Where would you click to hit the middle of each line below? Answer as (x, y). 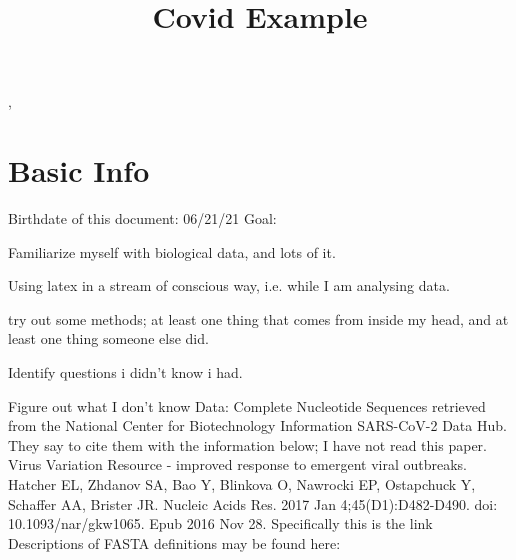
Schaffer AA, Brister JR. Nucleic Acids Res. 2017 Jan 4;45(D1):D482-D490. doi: (253, 503)
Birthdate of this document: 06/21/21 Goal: (142, 218)
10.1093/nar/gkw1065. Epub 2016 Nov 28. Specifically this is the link (220, 523)
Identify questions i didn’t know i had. (125, 372)
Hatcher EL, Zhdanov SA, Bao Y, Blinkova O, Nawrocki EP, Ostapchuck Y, (242, 484)
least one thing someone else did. (108, 338)
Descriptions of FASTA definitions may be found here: (174, 542)
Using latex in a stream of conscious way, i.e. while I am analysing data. (229, 285)
